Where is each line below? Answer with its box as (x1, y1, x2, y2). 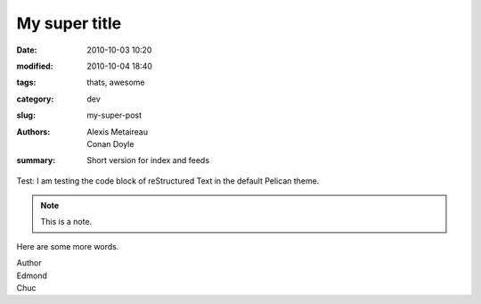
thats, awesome (86, 77, 145, 88)
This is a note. (40, 217, 93, 227)
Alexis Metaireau (86, 126, 149, 137)
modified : (16, 61, 53, 71)
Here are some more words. (16, 241, 119, 251)
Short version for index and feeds (86, 155, 209, 166)
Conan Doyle (86, 138, 135, 149)
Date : (16, 45, 37, 55)
